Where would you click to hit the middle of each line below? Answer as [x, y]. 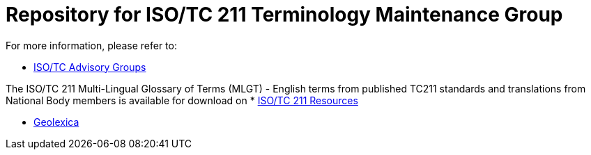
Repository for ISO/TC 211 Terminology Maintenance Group [284, 15]
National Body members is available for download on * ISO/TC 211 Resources [182, 100]
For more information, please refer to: [91, 45]
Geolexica [56, 122]
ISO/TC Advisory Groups [90, 67]
